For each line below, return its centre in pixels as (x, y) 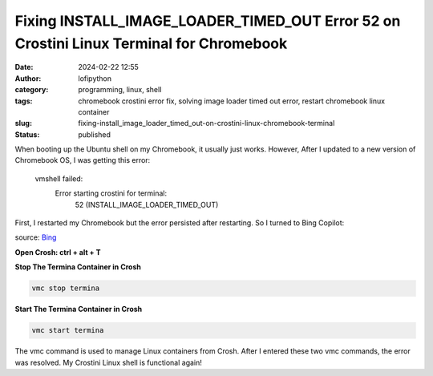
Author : (28, 78)
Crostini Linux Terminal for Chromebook (151, 43)
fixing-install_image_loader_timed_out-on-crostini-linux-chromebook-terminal (206, 123)
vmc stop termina (66, 288)
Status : (27, 134)
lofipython (95, 78)
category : (32, 90)
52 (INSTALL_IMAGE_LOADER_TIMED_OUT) (147, 204)
